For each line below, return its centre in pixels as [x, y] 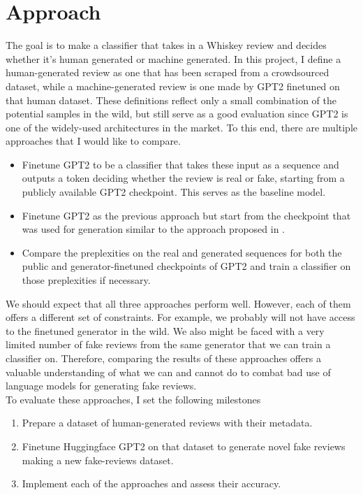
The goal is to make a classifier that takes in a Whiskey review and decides [166, 45]
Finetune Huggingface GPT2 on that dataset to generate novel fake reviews [184, 446]
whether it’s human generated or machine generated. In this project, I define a [173, 58]
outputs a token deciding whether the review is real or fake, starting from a [183, 178]
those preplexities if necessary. [86, 280]
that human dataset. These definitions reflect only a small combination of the [171, 100]
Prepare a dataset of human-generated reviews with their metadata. [167, 423]
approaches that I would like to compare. [93, 141]
